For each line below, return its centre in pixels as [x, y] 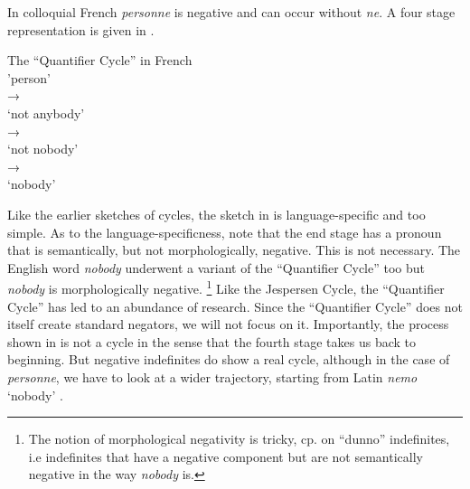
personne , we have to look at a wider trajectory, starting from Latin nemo [212, 376]
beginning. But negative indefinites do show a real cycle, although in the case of [229, 359]
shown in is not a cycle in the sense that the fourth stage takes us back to [212, 341]
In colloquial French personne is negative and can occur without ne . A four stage [231, 12]
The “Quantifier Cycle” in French [100, 60]
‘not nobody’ [43, 149]
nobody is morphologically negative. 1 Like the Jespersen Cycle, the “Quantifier [226, 287]
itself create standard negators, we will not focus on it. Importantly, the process [228, 324]
